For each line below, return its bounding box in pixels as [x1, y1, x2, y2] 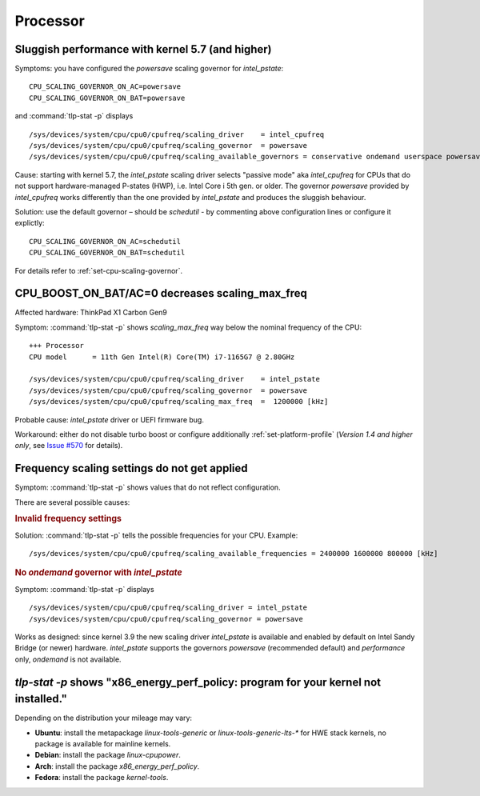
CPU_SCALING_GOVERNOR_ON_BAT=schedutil [29, 248, 186, 258]
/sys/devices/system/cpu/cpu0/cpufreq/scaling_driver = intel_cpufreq [29, 130, 325, 139]
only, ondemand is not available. [14, 654, 122, 664]
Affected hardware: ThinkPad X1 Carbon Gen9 [14, 308, 168, 318]
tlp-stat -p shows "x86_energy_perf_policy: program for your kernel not [14, 675, 382, 689]
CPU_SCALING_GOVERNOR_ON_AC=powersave [29, 82, 182, 91]
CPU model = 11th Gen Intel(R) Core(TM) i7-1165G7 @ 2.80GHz [29, 352, 295, 362]
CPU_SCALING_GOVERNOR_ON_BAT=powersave [29, 93, 186, 102]
